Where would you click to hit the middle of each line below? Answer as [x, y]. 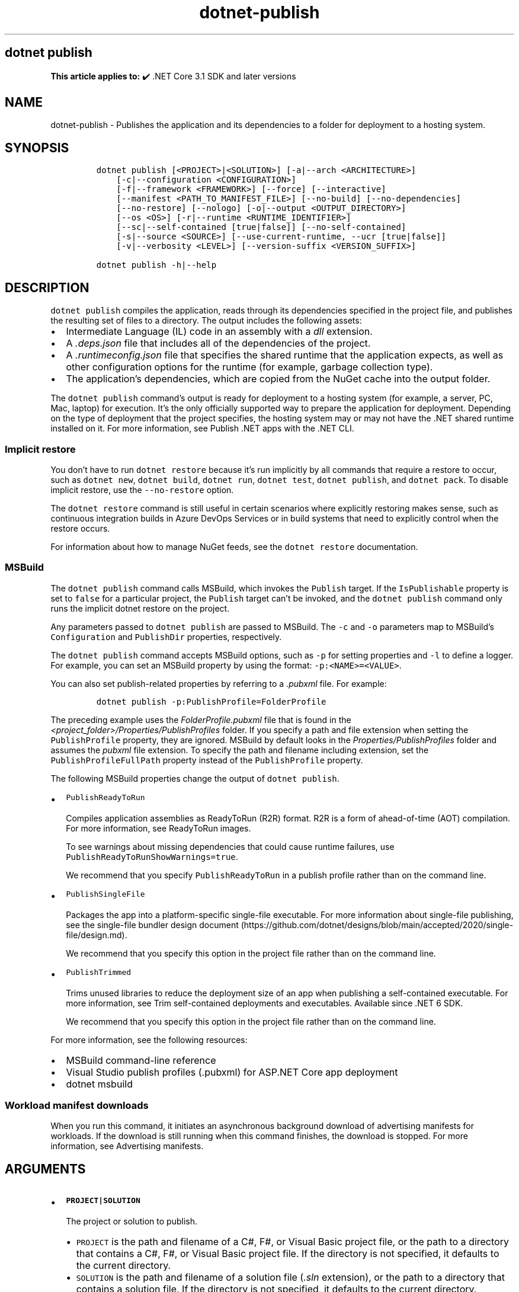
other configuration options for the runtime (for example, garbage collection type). [249, 367]
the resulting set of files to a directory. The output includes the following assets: [206, 321]
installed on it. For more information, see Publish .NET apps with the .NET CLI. [202, 428]
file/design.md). [97, 935]
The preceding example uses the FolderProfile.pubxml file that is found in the [201, 719]
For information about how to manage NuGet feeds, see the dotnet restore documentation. [234, 546]
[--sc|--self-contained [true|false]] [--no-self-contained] [261, 227]
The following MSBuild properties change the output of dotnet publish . [195, 778]
